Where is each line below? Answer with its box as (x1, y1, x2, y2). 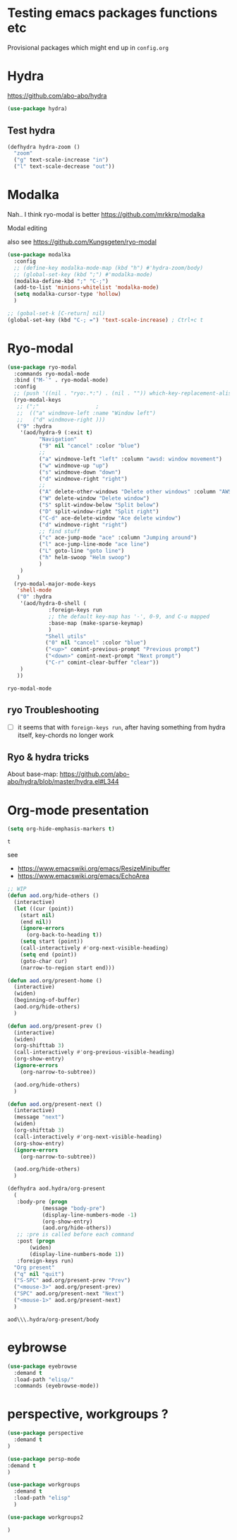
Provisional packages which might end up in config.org (7, 43, 169, 52)
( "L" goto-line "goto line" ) (38, 547, 125, 555)
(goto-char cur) (20, 957, 68, 965)
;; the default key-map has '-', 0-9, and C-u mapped (48, 613, 210, 620)
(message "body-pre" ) (42, 1205, 106, 1212)
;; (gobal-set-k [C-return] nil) (7, 310, 106, 317)
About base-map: (7, 770, 59, 778)
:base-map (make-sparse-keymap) (48, 619, 143, 626)
